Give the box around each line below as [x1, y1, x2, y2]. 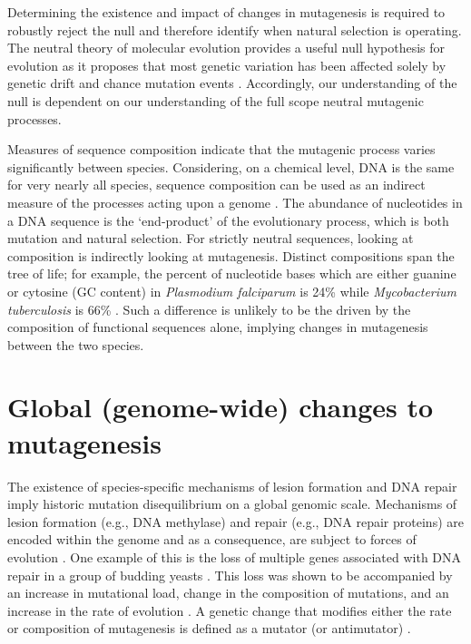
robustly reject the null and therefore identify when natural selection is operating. [7, 20, 462, 39]
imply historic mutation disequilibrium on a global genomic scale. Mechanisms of [7, 494, 457, 513]
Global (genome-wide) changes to [7, 388, 434, 425]
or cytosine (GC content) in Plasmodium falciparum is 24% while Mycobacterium [7, 281, 457, 300]
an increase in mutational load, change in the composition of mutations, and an [7, 583, 449, 602]
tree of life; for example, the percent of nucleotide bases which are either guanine [7, 264, 456, 283]
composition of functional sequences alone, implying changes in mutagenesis [7, 317, 428, 337]
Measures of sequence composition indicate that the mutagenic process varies [7, 140, 436, 159]
